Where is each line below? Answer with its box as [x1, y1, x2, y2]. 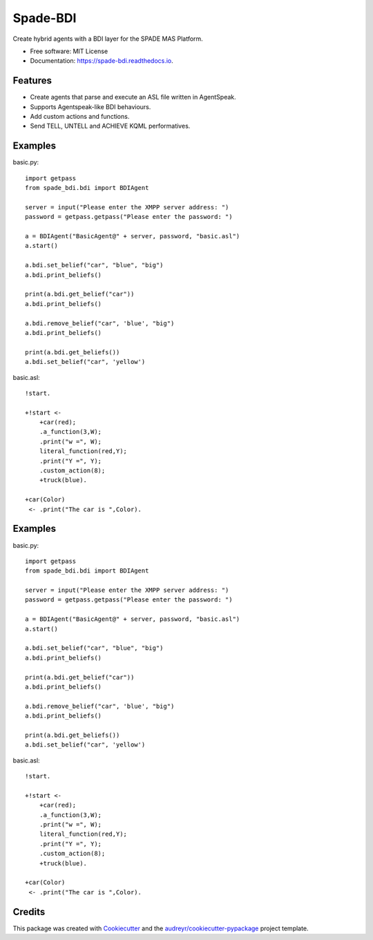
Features [12, 75, 52, 86]
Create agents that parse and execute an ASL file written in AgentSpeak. [30, 93, 236, 102]
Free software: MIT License [30, 47, 108, 55]
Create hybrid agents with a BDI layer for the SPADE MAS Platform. [12, 35, 203, 43]
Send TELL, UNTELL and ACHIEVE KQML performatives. [30, 122, 191, 131]
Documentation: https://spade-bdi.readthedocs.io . [30, 57, 174, 65]
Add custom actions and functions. [30, 113, 130, 121]
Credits [12, 905, 46, 918]
